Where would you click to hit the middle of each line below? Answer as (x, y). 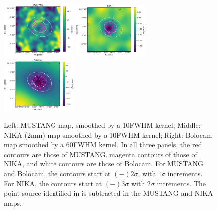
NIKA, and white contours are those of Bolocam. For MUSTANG (104, 164)
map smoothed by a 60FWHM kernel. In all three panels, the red (103, 144)
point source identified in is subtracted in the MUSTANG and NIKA (108, 193)
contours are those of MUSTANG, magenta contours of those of (101, 154)
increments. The (181, 183)
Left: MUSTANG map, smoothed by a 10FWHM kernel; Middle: (102, 125)
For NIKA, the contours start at (53, 183)
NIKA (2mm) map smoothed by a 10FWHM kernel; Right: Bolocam (108, 134)
